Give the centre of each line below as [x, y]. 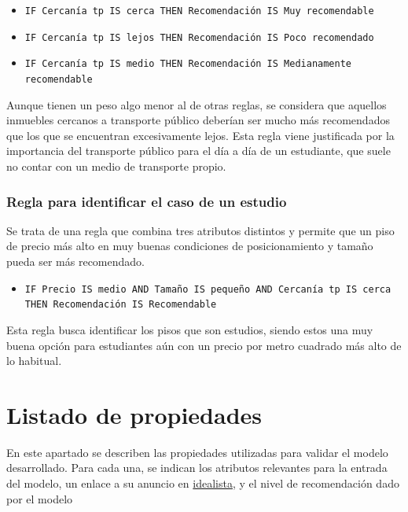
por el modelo [40, 498]
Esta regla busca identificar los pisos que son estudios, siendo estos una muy [190, 329]
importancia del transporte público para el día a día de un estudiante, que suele [198, 151]
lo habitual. [34, 361]
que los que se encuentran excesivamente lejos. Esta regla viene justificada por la [200, 135]
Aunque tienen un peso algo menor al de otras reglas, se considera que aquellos [197, 104]
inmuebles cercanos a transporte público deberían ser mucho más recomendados [198, 120]
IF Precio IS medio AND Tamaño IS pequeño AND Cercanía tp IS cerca [208, 289]
